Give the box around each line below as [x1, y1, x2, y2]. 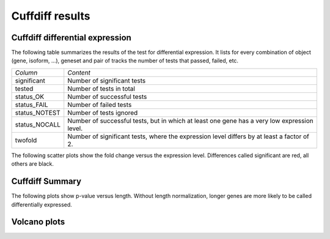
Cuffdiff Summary [11, 176, 82, 186]
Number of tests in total [67, 84, 136, 93]
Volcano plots [11, 217, 65, 227]
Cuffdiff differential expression [11, 32, 131, 43]
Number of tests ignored [67, 108, 138, 117]
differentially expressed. [11, 200, 73, 208]
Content [67, 68, 91, 76]
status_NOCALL [15, 120, 61, 128]
